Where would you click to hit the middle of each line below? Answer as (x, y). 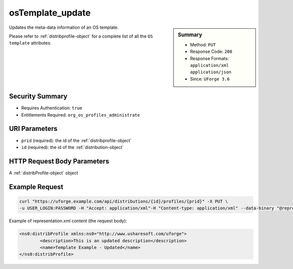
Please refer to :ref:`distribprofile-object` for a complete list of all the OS (81, 36)
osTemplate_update (50, 13)
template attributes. (30, 43)
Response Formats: (209, 58)
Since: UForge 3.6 (210, 79)
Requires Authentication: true (52, 108)
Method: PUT (203, 44)
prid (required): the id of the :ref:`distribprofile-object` (76, 140)
